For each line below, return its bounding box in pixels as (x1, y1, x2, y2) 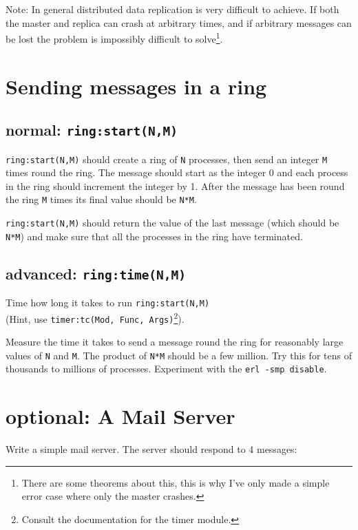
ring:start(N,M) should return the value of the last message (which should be (6, 215, 339, 230)
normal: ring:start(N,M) (6, 119, 178, 140)
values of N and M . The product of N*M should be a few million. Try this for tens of (6, 348, 352, 362)
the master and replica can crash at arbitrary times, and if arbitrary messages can (6, 15, 352, 30)
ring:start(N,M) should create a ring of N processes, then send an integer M (6, 151, 328, 166)
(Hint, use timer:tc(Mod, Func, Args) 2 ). (6, 309, 185, 326)
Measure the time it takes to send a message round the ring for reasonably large (6, 335, 344, 349)
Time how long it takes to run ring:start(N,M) (6, 295, 210, 310)
